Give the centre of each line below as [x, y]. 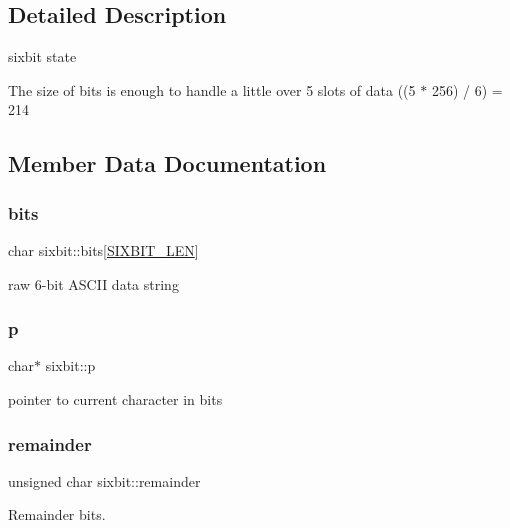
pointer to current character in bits [115, 398]
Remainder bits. [57, 514]
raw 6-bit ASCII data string [93, 283]
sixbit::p [70, 365]
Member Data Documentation [167, 163]
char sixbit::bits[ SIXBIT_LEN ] [103, 249]
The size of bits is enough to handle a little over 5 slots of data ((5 [212, 89]
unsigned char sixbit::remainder [104, 480]
